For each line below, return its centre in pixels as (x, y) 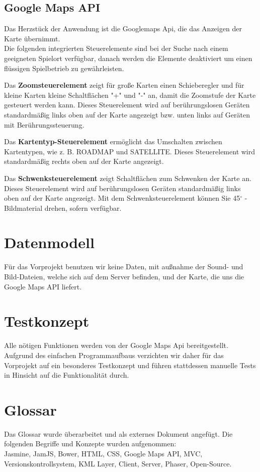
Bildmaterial (23, 208)
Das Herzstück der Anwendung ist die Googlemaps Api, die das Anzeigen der (123, 28)
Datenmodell (49, 242)
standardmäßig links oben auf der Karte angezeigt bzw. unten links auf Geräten (127, 114)
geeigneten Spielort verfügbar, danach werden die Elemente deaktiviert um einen (128, 58)
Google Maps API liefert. (43, 286)
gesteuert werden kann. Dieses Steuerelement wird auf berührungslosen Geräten (127, 105)
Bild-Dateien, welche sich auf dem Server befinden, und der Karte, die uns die (124, 277)
